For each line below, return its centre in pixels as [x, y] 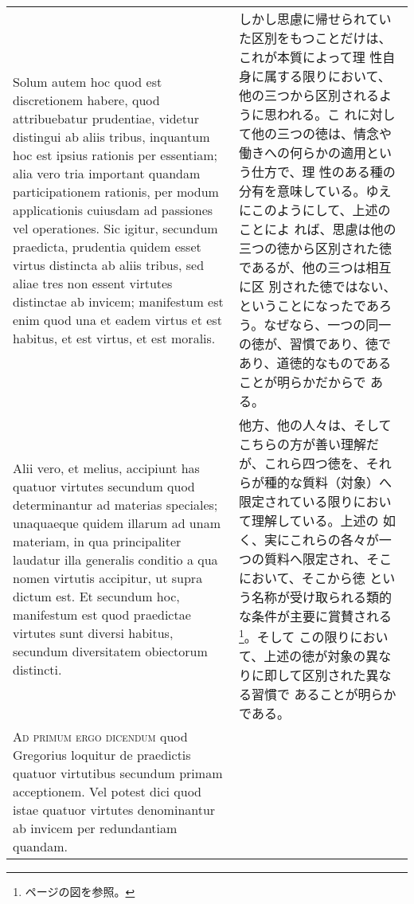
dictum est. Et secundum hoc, [96, 597]
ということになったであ [309, 305]
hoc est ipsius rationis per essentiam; [115, 155]
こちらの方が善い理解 [303, 444]
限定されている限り [296, 501]
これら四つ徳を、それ [328, 463]
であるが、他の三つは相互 [315, 267]
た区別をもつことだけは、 [315, 38]
